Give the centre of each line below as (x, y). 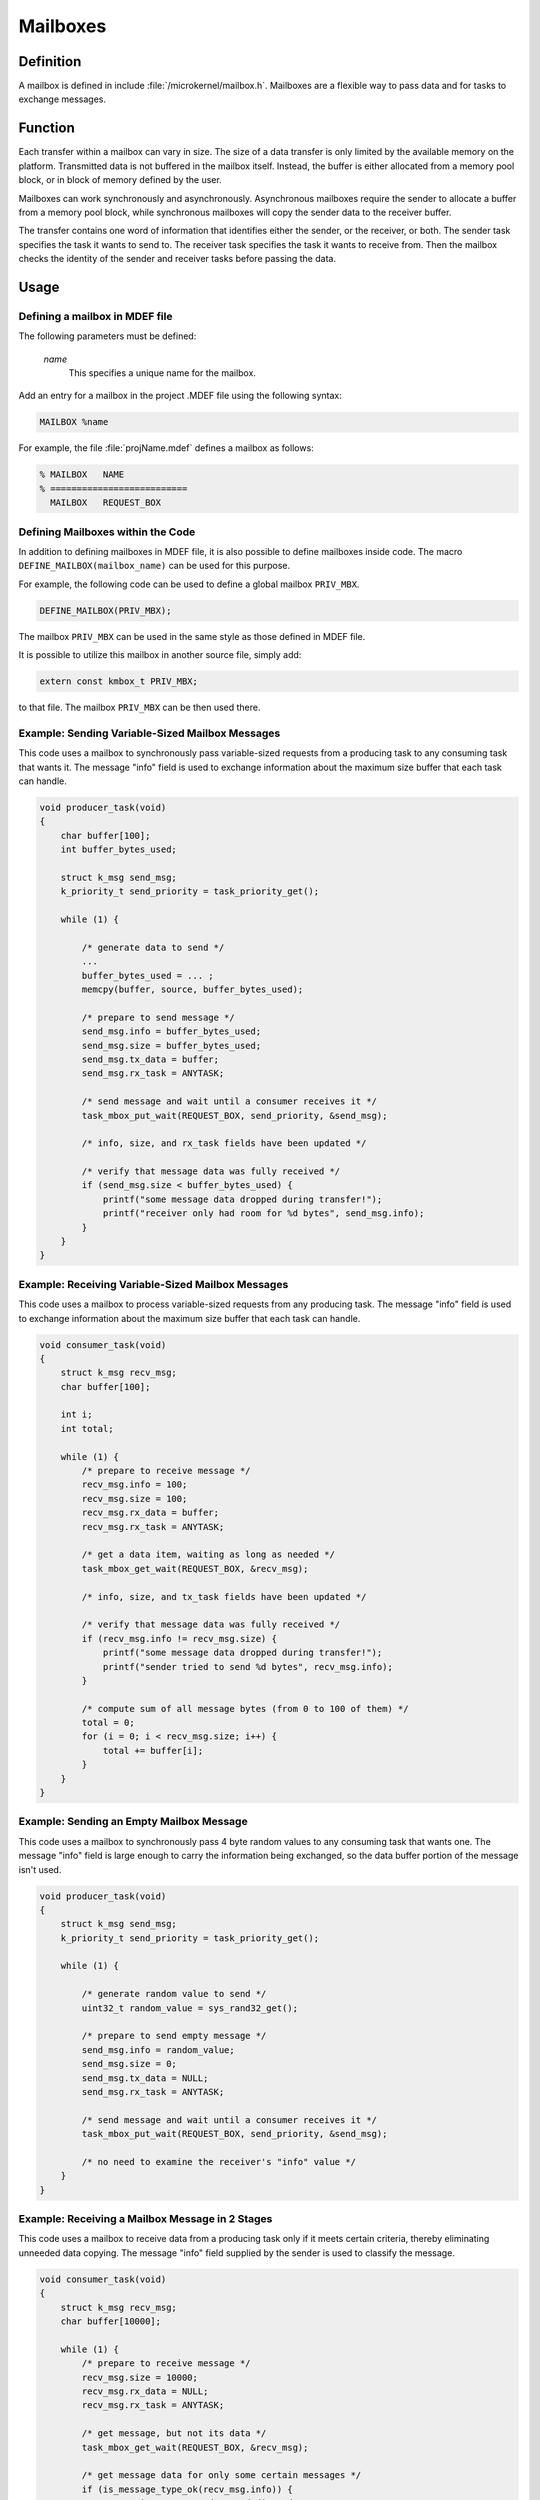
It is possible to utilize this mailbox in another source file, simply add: (160, 655)
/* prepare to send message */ (158, 1017)
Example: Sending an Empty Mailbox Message (133, 1822)
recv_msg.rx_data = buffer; (150, 1513)
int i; (76, 1414)
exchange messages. (62, 99)
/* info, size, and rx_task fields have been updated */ (224, 1143)
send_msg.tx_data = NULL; (145, 2078)
